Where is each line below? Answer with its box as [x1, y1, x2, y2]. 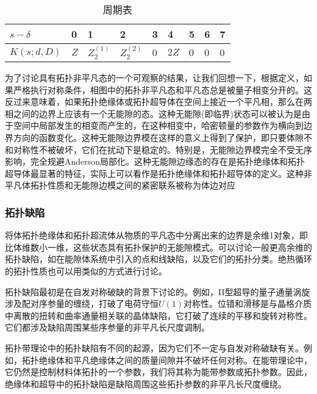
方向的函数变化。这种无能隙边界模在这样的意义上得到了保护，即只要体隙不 [13, 131, 312, 143]
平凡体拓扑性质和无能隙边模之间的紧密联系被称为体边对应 [5, 179, 235, 192]
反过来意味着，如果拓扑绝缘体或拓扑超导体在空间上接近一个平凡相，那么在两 [5, 95, 312, 108]
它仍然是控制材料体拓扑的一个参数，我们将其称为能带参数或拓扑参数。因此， [5, 365, 312, 378]
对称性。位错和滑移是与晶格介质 [183, 297, 312, 310]
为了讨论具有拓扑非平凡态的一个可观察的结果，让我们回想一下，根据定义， [5, 71, 304, 84]
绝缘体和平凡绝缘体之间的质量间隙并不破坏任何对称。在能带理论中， [38, 353, 312, 366]
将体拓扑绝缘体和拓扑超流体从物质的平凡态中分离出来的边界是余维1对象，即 [5, 229, 308, 242]
